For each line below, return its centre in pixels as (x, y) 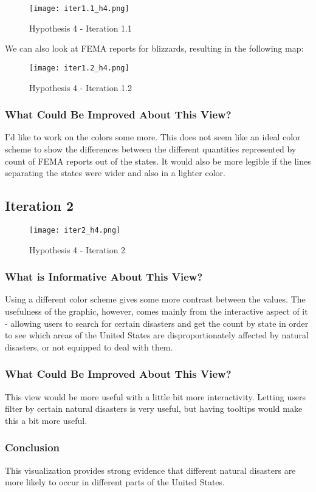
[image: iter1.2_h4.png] (79, 68)
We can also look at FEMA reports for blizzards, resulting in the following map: (154, 48)
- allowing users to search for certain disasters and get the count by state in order (157, 323)
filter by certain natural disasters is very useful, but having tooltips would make (154, 408)
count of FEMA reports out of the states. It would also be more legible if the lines (158, 161)
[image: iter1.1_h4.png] (79, 9)
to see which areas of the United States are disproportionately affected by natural (157, 335)
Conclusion (32, 447)
